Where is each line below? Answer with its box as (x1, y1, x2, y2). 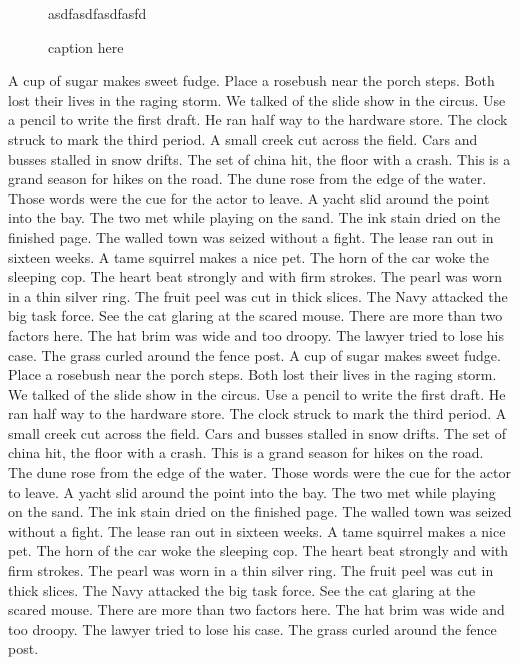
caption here (48, 36, 124, 57)
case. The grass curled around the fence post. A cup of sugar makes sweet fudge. (8, 344, 501, 365)
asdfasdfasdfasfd (48, 3, 147, 23)
